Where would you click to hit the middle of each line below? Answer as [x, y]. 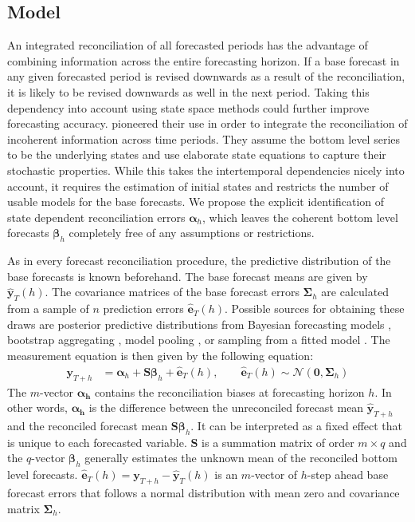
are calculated [355, 292]
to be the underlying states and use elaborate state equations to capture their [197, 154]
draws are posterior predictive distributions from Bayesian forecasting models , [200, 324]
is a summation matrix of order [278, 442]
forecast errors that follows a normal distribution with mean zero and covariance [204, 492]
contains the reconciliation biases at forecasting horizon [229, 391]
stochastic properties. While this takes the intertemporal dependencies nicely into [206, 170]
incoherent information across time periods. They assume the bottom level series [204, 138]
